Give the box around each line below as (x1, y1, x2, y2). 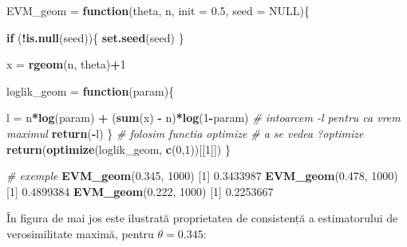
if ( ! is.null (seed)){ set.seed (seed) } (6, 29, 184, 45)
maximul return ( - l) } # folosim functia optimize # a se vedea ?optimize (6, 124, 364, 141)
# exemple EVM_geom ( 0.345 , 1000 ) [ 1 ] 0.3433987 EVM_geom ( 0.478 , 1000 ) (6, 167, 398, 184)
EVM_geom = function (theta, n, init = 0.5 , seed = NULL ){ (6, 2, 310, 18)
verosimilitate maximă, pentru (6, 225, 154, 241)
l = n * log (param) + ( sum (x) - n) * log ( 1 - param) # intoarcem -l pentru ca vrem (6, 109, 401, 126)
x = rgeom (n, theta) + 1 (6, 56, 126, 73)
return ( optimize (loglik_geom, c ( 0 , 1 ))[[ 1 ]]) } (6, 140, 231, 157)
